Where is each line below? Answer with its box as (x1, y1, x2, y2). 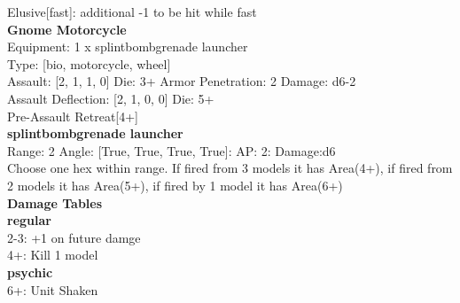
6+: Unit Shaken (7, 280, 98, 299)
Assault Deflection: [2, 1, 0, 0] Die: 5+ (7, 89, 214, 107)
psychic (7, 262, 53, 281)
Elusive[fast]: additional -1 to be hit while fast (7, 3, 257, 20)
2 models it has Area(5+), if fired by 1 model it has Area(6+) (7, 175, 343, 194)
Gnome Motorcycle (7, 19, 127, 38)
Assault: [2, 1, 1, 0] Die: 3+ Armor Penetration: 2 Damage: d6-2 (7, 72, 356, 90)
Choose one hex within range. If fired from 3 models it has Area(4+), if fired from (7, 159, 453, 177)
